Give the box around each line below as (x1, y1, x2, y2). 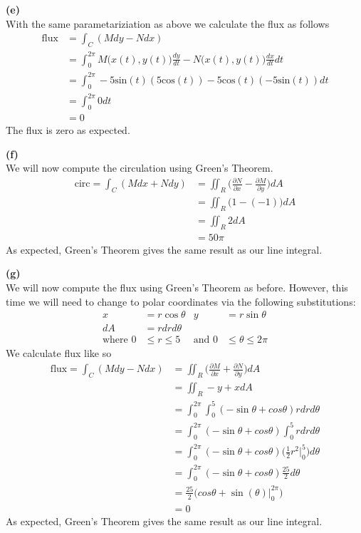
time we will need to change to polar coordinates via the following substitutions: (6, 294, 356, 309)
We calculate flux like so (6, 346, 112, 361)
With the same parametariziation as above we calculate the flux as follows (6, 16, 330, 31)
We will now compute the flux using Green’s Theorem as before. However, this (6, 280, 348, 295)
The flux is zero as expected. (6, 123, 130, 138)
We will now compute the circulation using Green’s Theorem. (6, 160, 273, 175)
